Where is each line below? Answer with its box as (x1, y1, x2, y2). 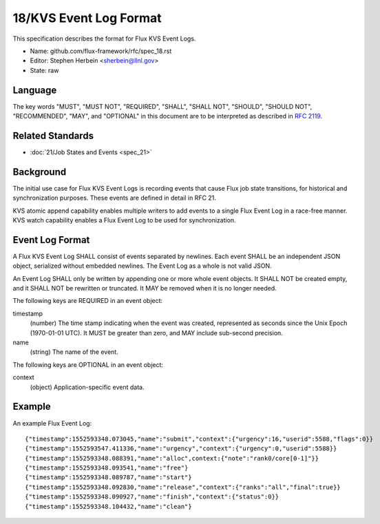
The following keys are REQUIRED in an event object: (12, 297, 163, 305)
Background (12, 166, 67, 178)
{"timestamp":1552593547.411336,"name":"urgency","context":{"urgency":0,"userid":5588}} (25, 445, 337, 452)
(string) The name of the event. (30, 348, 118, 356)
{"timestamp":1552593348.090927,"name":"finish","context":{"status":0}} (25, 493, 279, 501)
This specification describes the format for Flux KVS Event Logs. (12, 34, 196, 43)
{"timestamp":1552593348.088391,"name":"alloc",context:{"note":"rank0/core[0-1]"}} (25, 454, 319, 462)
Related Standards (12, 129, 94, 141)
